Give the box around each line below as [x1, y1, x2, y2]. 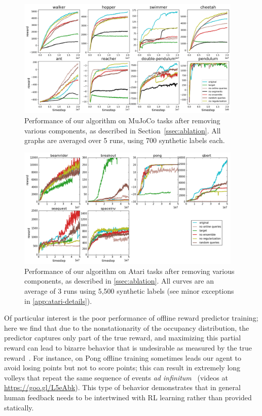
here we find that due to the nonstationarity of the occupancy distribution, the [4, 322, 249, 333]
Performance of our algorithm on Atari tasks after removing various [24, 265, 235, 276]
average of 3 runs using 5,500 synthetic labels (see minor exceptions [24, 286, 234, 296]
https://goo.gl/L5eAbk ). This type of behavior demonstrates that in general [4, 382, 241, 393]
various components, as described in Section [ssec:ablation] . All [24, 125, 221, 135]
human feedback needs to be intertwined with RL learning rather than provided [4, 392, 252, 402]
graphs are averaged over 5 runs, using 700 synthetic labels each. [24, 135, 225, 146]
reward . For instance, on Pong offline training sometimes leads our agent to [4, 352, 241, 363]
